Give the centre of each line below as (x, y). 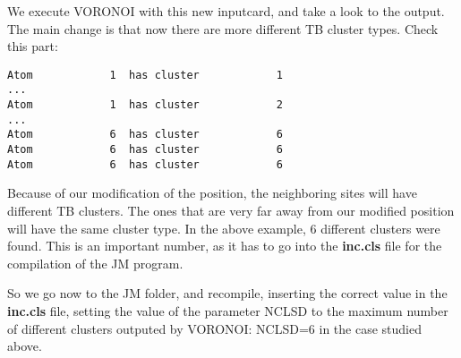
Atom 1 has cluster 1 (145, 75)
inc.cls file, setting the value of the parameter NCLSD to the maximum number (228, 310)
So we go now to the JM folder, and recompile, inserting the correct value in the (227, 293)
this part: (33, 46)
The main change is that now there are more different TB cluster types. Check (223, 28)
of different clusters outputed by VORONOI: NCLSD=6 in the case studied (214, 328)
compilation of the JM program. (95, 263)
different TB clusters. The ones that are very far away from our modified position (231, 210)
